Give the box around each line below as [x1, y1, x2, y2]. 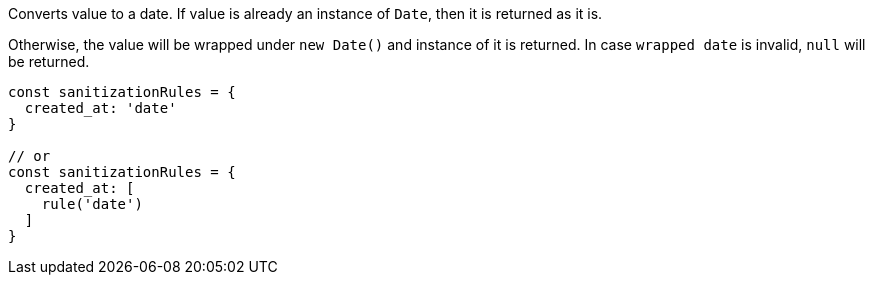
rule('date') [41, 196, 143, 212]
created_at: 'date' [24, 100, 177, 116]
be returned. [8, 53, 90, 70]
